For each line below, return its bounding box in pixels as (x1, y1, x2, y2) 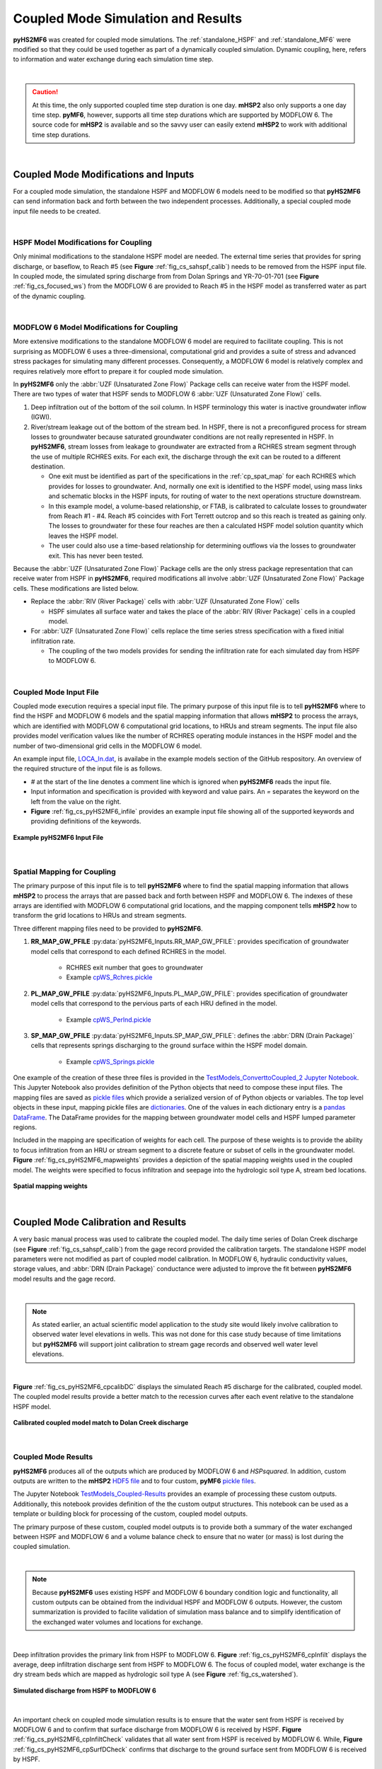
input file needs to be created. (13, 207, 101, 215)
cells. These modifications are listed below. (13, 584, 139, 592)
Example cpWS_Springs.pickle (66, 1057, 155, 1066)
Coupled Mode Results (13, 1452, 93, 1462)
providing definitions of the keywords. (30, 817, 141, 826)
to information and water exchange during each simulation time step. (13, 55, 214, 64)
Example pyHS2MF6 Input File (13, 833, 104, 841)
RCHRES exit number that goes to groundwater (66, 963, 203, 972)
